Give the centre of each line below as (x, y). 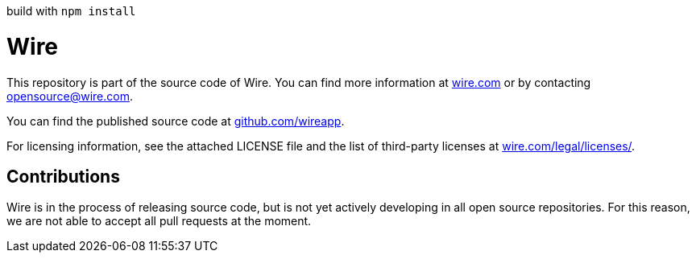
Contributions (63, 176)
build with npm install (71, 11)
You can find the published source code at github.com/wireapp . (176, 121)
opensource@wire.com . (70, 96)
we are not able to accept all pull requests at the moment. (159, 221)
